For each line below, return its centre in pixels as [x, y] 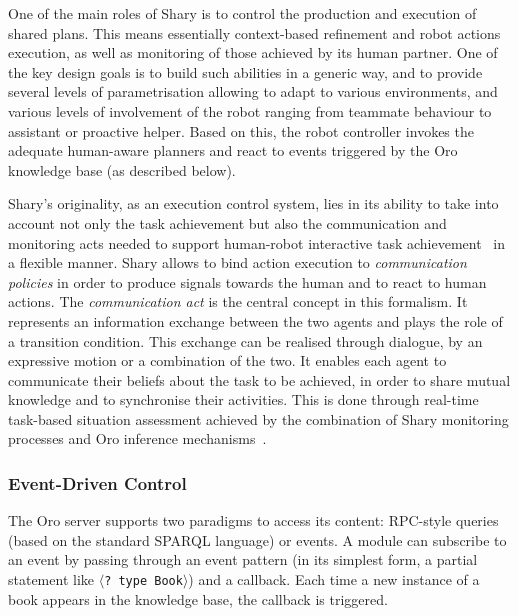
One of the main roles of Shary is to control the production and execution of [242, 13]
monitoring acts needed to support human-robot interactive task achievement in [257, 242]
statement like [51, 579]
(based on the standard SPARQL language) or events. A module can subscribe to [257, 539]
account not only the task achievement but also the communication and [227, 222]
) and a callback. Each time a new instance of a [334, 579]
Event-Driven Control [97, 482]
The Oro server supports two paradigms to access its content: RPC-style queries [253, 520]
